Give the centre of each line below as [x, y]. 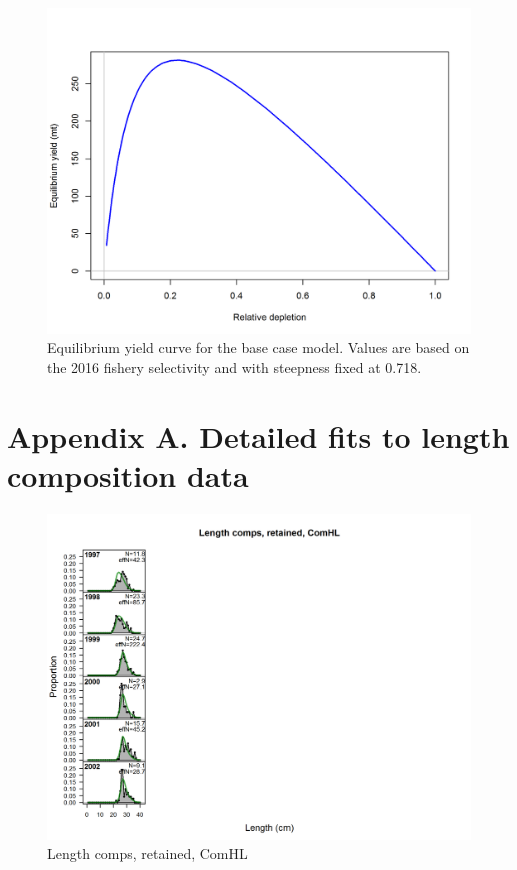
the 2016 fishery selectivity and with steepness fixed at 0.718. [234, 367]
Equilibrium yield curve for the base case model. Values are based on [258, 347]
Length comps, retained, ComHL [147, 853]
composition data [128, 475]
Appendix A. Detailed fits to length [258, 435]
